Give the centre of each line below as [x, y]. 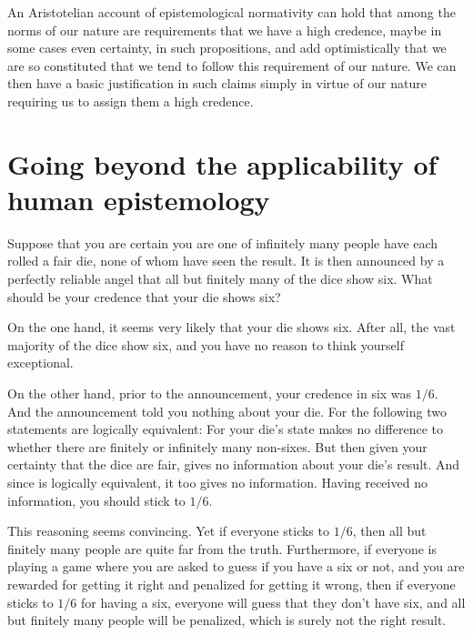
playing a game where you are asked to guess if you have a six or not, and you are [236, 566]
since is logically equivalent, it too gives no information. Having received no [217, 482]
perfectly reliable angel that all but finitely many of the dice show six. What [220, 279]
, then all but [389, 531]
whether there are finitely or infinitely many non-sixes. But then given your [217, 446]
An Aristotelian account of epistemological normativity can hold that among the [231, 12]
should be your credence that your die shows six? [144, 296]
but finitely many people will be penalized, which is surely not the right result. [227, 620]
